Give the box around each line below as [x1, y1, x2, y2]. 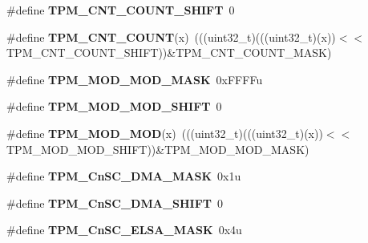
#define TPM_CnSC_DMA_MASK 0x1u [6, 168, 241, 184]
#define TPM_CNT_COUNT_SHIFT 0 [6, 2, 235, 18]
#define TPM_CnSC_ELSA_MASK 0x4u [6, 221, 242, 238]
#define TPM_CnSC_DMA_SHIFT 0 [6, 194, 224, 211]
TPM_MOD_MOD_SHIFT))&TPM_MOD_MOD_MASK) [6, 140, 309, 157]
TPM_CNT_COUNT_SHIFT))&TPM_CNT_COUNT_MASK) [6, 44, 332, 61]
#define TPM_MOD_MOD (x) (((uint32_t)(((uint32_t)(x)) [6, 124, 323, 141]
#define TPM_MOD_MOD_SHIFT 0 [6, 98, 222, 115]
